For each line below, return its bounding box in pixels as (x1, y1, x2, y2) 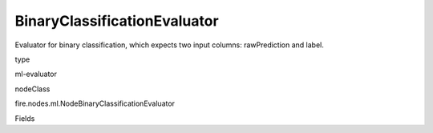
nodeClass (14, 84, 51, 94)
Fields (14, 113, 35, 123)
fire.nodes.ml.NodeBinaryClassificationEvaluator (14, 99, 176, 108)
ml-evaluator (14, 69, 58, 79)
